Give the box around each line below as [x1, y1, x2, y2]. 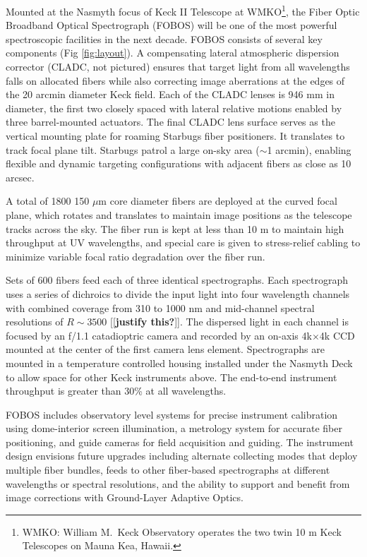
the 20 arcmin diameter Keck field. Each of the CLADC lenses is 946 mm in [6, 87, 335, 102]
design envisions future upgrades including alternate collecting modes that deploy [6, 448, 358, 463]
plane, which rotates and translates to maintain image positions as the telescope [6, 207, 352, 222]
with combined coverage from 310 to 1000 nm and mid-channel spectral [6, 300, 315, 315]
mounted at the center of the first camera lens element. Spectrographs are [6, 342, 325, 357]
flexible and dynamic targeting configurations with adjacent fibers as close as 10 [6, 156, 351, 171]
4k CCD [319, 328, 355, 342]
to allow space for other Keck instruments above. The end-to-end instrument [6, 369, 337, 384]
